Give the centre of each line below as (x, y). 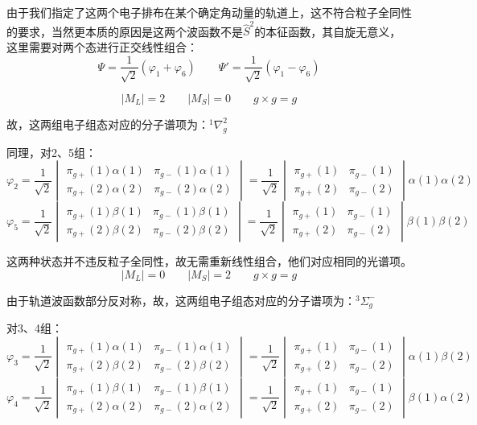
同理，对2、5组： (51, 152)
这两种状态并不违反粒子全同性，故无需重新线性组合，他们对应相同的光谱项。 (209, 261)
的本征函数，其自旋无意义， (328, 31)
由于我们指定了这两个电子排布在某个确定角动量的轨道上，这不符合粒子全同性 (209, 12)
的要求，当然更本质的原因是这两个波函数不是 (125, 31)
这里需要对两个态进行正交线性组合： (102, 46)
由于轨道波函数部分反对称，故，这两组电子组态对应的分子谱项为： (181, 300)
